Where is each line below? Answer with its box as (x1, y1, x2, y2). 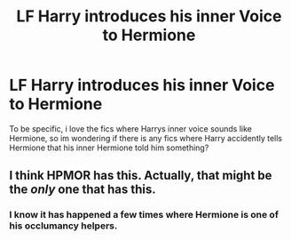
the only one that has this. (9, 182, 157, 197)
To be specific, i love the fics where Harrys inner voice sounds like (9, 123, 253, 134)
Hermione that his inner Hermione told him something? (9, 142, 209, 153)
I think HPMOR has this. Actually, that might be (9, 168, 272, 183)
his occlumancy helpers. (9, 220, 118, 232)
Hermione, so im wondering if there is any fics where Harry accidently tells (9, 132, 282, 143)
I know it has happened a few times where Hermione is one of (9, 209, 279, 221)
